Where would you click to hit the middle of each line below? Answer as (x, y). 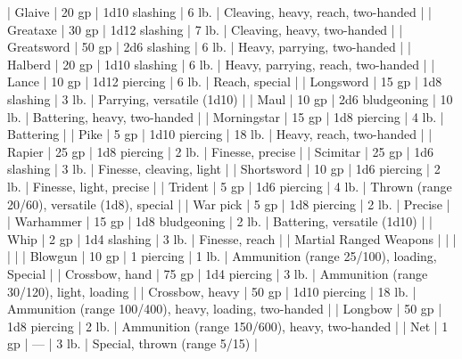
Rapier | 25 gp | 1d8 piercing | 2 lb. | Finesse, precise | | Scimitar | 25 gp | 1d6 (220, 151)
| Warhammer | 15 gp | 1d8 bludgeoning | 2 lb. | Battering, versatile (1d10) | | (220, 221)
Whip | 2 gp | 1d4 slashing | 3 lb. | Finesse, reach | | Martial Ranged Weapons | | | (232, 238)
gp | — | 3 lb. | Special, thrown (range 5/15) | (132, 343)
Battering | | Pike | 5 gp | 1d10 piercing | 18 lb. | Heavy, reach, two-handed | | (220, 134)
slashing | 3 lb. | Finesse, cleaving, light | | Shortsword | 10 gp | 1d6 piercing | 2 (224, 169)
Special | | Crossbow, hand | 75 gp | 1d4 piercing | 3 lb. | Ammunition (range (218, 273)
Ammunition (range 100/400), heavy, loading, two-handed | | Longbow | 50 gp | (225, 309)
